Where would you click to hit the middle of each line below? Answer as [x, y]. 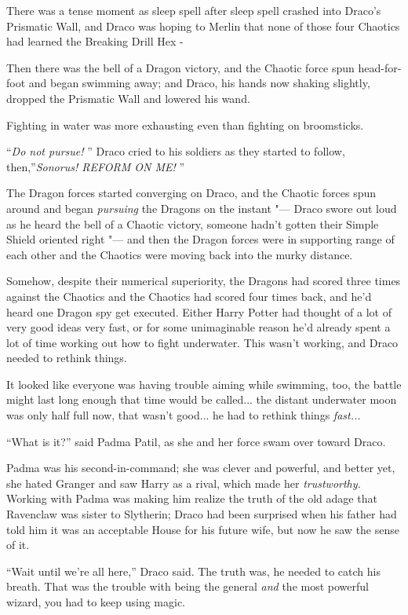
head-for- [380, 67]
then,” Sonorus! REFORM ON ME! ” [96, 166]
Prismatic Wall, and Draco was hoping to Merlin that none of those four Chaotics [203, 26]
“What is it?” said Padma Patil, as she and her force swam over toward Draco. [196, 441]
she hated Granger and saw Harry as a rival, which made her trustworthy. [184, 483]
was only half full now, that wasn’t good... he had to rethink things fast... [184, 415]
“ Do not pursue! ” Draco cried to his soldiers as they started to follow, [176, 151]
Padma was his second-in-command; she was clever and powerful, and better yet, [201, 468]
